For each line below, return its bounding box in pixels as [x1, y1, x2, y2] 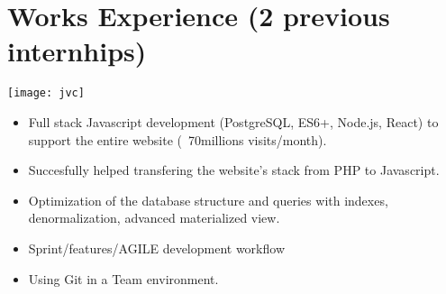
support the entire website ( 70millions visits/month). [28, 130, 327, 149]
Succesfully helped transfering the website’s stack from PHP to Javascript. [28, 161, 440, 179]
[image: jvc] [7, 87, 85, 100]
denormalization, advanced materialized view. [28, 208, 280, 227]
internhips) [7, 32, 147, 69]
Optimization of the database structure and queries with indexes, [28, 190, 388, 209]
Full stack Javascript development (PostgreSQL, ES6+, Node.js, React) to [28, 112, 439, 131]
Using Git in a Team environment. [28, 269, 219, 288]
